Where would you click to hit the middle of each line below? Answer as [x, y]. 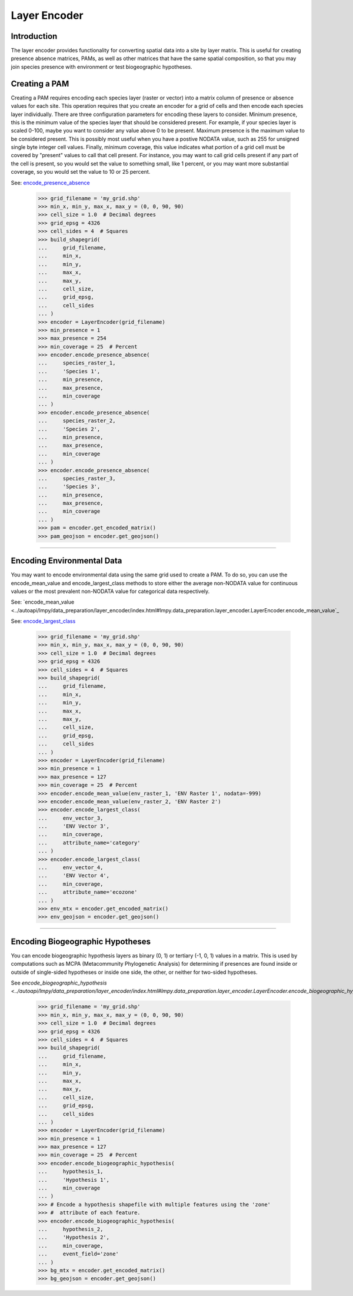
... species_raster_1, [77, 363]
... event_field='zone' [78, 1254]
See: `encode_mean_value [43, 602]
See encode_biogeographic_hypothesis [59, 983]
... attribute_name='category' [89, 843]
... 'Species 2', [69, 429]
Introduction [34, 36]
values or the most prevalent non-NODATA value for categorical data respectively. [110, 591]
